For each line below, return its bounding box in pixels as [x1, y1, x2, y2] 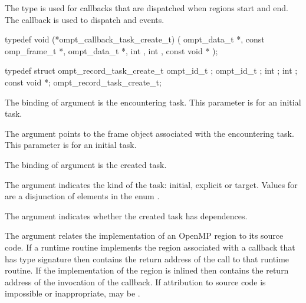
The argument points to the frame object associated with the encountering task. [5, 127, 294, 139]
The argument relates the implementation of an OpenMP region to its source [5, 229, 284, 242]
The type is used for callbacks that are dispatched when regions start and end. [5, 2, 288, 14]
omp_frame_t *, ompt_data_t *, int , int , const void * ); [5, 44, 218, 57]
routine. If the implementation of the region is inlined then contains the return [5, 264, 289, 276]
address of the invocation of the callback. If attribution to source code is [5, 275, 266, 288]
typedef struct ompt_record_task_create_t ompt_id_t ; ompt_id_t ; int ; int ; [5, 64, 298, 77]
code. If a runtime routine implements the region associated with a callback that [5, 241, 295, 253]
